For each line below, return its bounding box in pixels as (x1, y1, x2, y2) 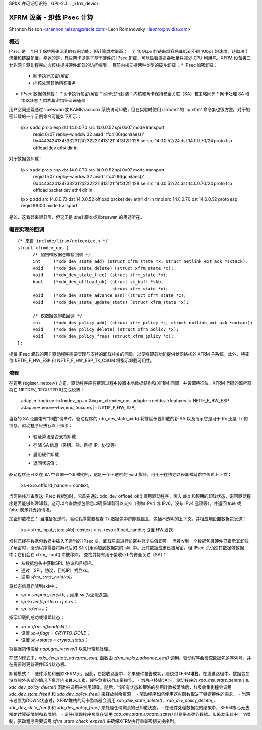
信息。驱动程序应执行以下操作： (9, 423, 73, 428)
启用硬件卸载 (33, 451, 59, 457)
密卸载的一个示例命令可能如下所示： (9, 113, 82, 119)
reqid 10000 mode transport (21, 203, 78, 209)
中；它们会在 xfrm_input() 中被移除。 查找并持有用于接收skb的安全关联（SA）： (9, 552, 167, 558)
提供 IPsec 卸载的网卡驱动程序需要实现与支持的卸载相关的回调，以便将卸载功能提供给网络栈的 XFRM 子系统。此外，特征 (9, 351, 249, 357)
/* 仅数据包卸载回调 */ (33, 313, 82, 319)
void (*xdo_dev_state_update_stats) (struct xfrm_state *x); (33, 299, 189, 305)
